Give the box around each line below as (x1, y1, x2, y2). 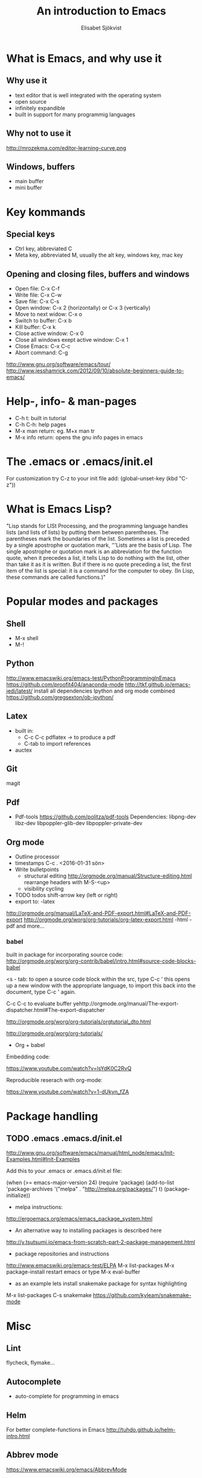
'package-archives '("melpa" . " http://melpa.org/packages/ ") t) (6, 1186, 163, 1193)
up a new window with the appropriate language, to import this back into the (6, 982, 196, 989)
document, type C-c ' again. (6, 989, 77, 996)
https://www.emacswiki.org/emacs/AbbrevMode (6, 1466, 127, 1473)
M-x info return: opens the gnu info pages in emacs (14, 434, 144, 441)
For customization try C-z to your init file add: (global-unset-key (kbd (6, 475, 178, 482)
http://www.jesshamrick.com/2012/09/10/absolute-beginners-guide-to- (6, 367, 185, 374)
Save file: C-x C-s (14, 298, 60, 305)
